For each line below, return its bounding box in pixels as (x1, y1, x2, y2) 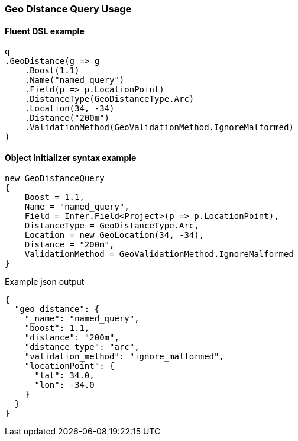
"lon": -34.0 (34, 380, 95, 390)
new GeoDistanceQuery (5, 173, 105, 184)
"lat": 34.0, (34, 371, 95, 381)
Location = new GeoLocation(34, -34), (24, 230, 205, 240)
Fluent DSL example (5, 25, 85, 36)
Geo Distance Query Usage (5, 3, 132, 15)
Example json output (5, 276, 85, 287)
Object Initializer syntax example (5, 152, 137, 163)
